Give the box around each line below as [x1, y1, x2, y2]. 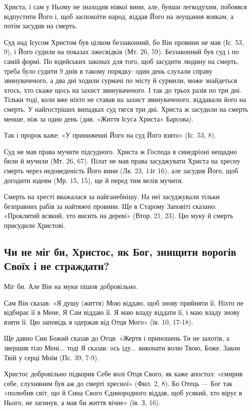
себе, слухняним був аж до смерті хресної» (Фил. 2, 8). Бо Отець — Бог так [4, 378, 233, 388]
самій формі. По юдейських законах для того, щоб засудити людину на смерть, [4, 56, 239, 66]
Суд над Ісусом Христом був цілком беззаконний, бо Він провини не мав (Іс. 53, [4, 37, 244, 47]
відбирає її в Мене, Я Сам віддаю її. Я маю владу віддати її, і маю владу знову [4, 307, 240, 317]
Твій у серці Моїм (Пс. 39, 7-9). [4, 352, 99, 362]
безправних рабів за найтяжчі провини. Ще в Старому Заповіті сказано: [4, 201, 217, 211]
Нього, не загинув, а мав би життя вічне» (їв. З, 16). [4, 397, 161, 407]
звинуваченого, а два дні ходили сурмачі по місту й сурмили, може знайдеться [4, 75, 237, 85]
